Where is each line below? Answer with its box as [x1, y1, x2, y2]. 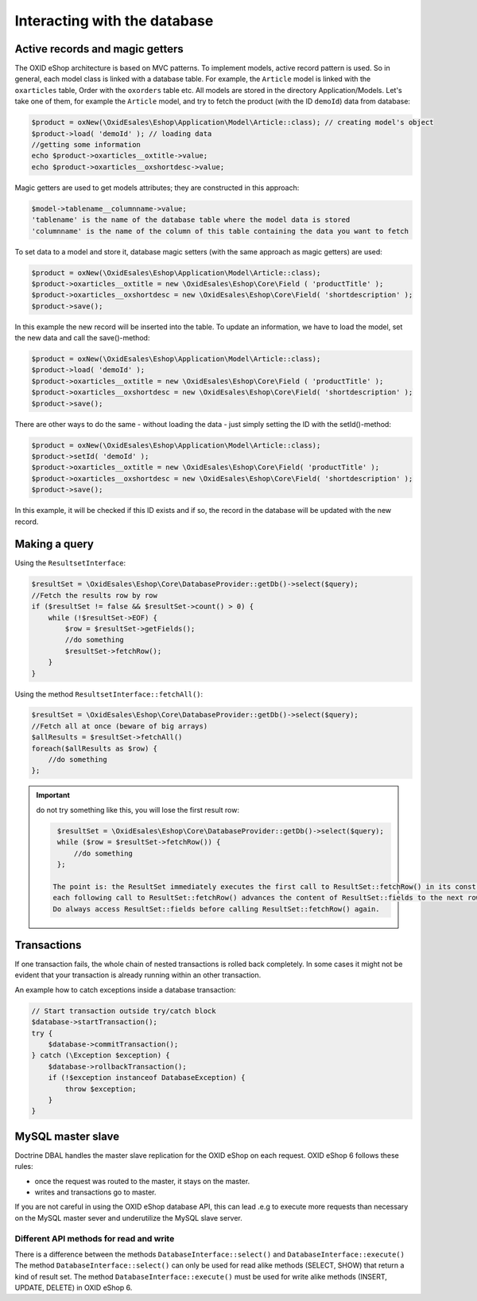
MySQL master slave [14, 1129, 119, 1143]
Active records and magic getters [14, 42, 184, 56]
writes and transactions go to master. [34, 1187, 157, 1197]
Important [36, 790, 71, 800]
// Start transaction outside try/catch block [31, 1006, 216, 1016]
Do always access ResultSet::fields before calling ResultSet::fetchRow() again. [52, 904, 381, 914]
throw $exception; [64, 1084, 137, 1093]
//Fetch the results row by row [31, 591, 158, 600]
